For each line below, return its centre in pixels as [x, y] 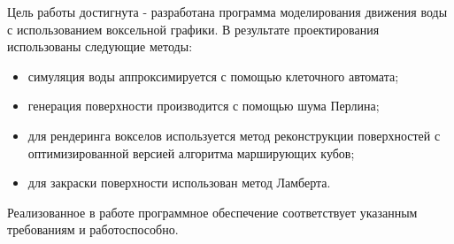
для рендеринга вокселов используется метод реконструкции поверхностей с [234, 135]
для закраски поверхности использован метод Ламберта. [179, 183]
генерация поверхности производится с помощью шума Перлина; [204, 106]
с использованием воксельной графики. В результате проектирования [193, 29]
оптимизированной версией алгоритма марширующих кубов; [191, 152]
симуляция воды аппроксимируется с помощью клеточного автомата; [213, 76]
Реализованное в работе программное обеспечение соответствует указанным [212, 212]
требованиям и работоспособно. [93, 229]
